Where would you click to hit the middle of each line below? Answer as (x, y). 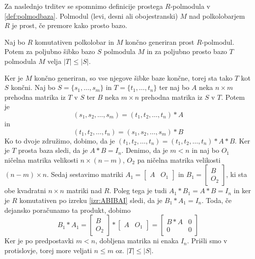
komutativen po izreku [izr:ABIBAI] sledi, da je (91, 200)
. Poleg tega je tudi (138, 190)
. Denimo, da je (145, 150)
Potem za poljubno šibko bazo (50, 51)
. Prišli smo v (207, 241)
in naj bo (205, 150)
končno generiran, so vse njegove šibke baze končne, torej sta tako (133, 77)
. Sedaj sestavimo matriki (85, 174)
